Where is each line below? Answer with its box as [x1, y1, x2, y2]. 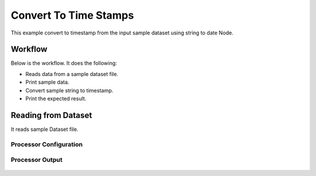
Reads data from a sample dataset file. [25, 70, 119, 77]
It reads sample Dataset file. [11, 126, 78, 133]
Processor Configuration [11, 140, 83, 149]
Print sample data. [25, 79, 70, 86]
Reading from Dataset [11, 110, 92, 120]
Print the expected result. [25, 95, 87, 102]
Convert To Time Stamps [11, 9, 134, 22]
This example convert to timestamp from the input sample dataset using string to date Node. [11, 29, 234, 36]
